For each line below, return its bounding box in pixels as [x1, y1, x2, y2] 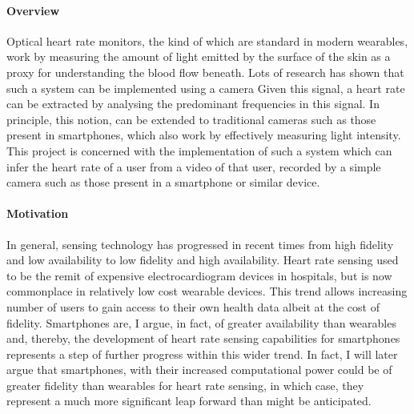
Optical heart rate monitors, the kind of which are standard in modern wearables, [6, 32, 408, 49]
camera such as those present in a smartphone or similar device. [6, 174, 320, 191]
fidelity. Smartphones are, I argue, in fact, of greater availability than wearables [6, 314, 396, 331]
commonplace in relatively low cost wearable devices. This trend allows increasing [6, 283, 408, 299]
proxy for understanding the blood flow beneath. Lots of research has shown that [6, 63, 404, 80]
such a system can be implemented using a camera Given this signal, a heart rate [6, 79, 405, 96]
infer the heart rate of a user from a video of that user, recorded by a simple [6, 158, 381, 175]
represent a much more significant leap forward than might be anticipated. [6, 392, 372, 409]
